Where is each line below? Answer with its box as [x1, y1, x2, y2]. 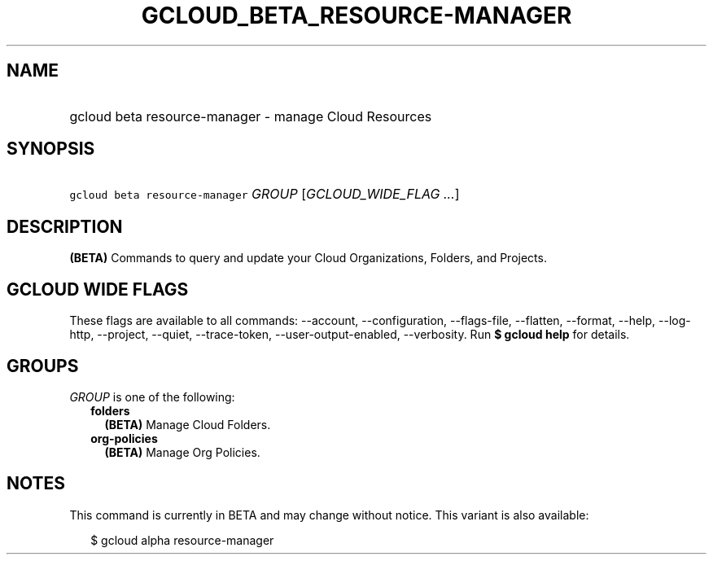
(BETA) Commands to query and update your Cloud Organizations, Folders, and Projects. [69, 251, 547, 265]
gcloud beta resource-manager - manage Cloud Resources [69, 107, 432, 125]
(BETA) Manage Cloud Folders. [104, 417, 271, 432]
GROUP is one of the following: [69, 389, 235, 404]
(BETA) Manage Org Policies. [104, 445, 260, 459]
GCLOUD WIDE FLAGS [7, 278, 189, 300]
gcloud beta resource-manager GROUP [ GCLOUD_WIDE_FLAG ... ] [69, 186, 460, 203]
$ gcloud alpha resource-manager [90, 533, 274, 547]
